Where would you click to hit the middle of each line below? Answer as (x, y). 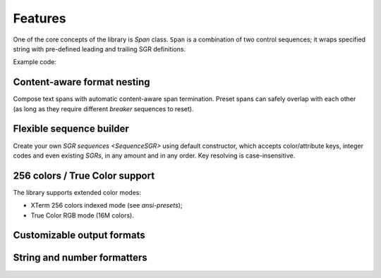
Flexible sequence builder (71, 129)
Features (40, 18)
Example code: (35, 62)
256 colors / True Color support (84, 176)
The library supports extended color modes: (77, 192)
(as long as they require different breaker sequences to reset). (103, 108)
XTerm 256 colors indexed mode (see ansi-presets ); (107, 206)
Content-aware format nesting (82, 82)
